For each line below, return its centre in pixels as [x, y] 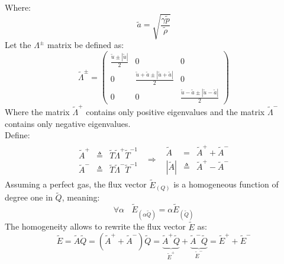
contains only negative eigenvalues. [68, 123]
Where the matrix [37, 112]
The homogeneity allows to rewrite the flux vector [95, 226]
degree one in [29, 197]
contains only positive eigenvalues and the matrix [175, 112]
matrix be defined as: [85, 45]
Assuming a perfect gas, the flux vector [76, 184]
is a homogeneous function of [226, 184]
